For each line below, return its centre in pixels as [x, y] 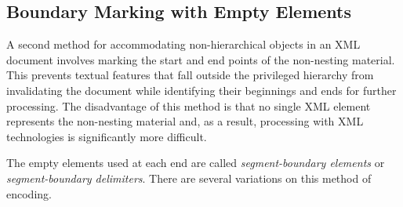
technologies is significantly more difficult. [107, 136]
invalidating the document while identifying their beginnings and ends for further [201, 90]
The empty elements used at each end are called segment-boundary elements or [196, 163]
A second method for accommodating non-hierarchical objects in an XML [183, 44]
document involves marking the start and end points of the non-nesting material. [201, 59]
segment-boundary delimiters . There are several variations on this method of [189, 178]
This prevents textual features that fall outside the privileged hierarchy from [190, 75]
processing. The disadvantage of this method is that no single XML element [189, 105]
